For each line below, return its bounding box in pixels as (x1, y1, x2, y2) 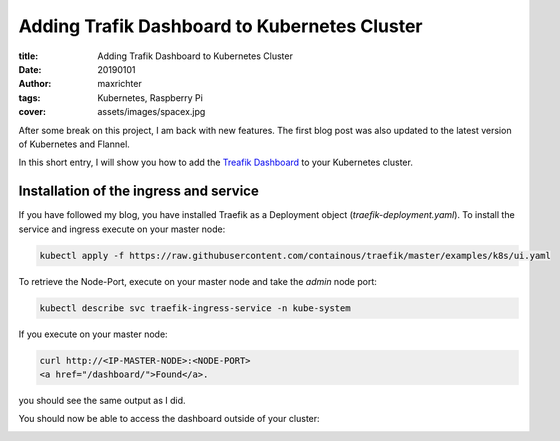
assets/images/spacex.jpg (97, 106, 206, 118)
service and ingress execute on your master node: (18, 223, 226, 235)
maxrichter (97, 78, 142, 90)
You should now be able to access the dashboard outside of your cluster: (18, 413, 320, 425)
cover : (18, 106, 47, 118)
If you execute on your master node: (18, 328, 169, 340)
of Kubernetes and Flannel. (18, 138, 130, 150)
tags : (18, 91, 41, 104)
